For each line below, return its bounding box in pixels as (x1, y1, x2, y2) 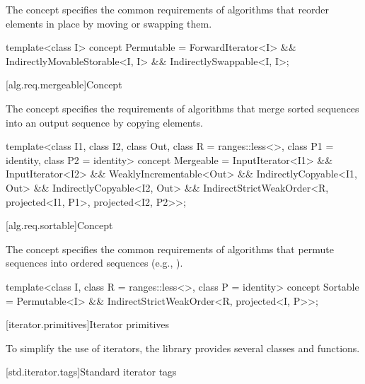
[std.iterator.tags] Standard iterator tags (6, 364, 177, 379)
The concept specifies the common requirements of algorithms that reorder (6, 2, 330, 16)
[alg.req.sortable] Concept (6, 218, 113, 233)
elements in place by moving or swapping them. (6, 16, 212, 30)
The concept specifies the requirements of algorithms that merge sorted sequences (6, 100, 359, 115)
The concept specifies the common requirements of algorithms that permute (6, 241, 334, 256)
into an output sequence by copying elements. (6, 115, 203, 129)
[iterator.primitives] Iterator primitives (6, 317, 170, 332)
